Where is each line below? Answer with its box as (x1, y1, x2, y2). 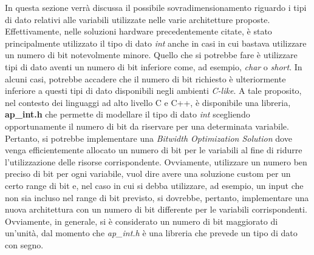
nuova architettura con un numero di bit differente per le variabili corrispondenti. (5, 203, 307, 216)
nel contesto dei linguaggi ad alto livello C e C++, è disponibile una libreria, (5, 96, 291, 108)
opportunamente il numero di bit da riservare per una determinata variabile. (5, 119, 289, 132)
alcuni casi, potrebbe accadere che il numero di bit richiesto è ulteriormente (5, 72, 286, 85)
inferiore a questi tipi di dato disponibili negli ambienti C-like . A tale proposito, (5, 84, 302, 97)
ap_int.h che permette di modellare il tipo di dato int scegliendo (5, 108, 250, 121)
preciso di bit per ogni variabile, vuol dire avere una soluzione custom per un (5, 167, 291, 180)
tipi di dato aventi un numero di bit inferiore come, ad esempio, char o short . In (5, 60, 302, 73)
